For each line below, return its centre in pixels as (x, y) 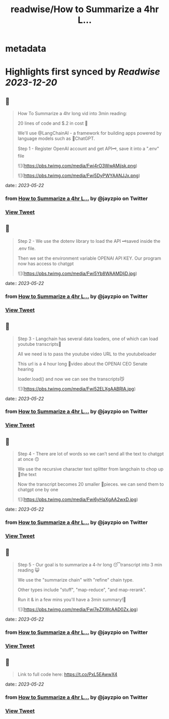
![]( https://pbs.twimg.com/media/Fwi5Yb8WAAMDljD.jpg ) (77, 273)
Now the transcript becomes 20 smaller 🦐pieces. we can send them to (91, 484)
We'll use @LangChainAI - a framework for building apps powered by (90, 133)
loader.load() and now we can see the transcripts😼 (71, 379)
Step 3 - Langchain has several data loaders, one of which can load (88, 339)
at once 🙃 (28, 459)
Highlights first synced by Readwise (83, 72)
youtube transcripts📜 (39, 344)
